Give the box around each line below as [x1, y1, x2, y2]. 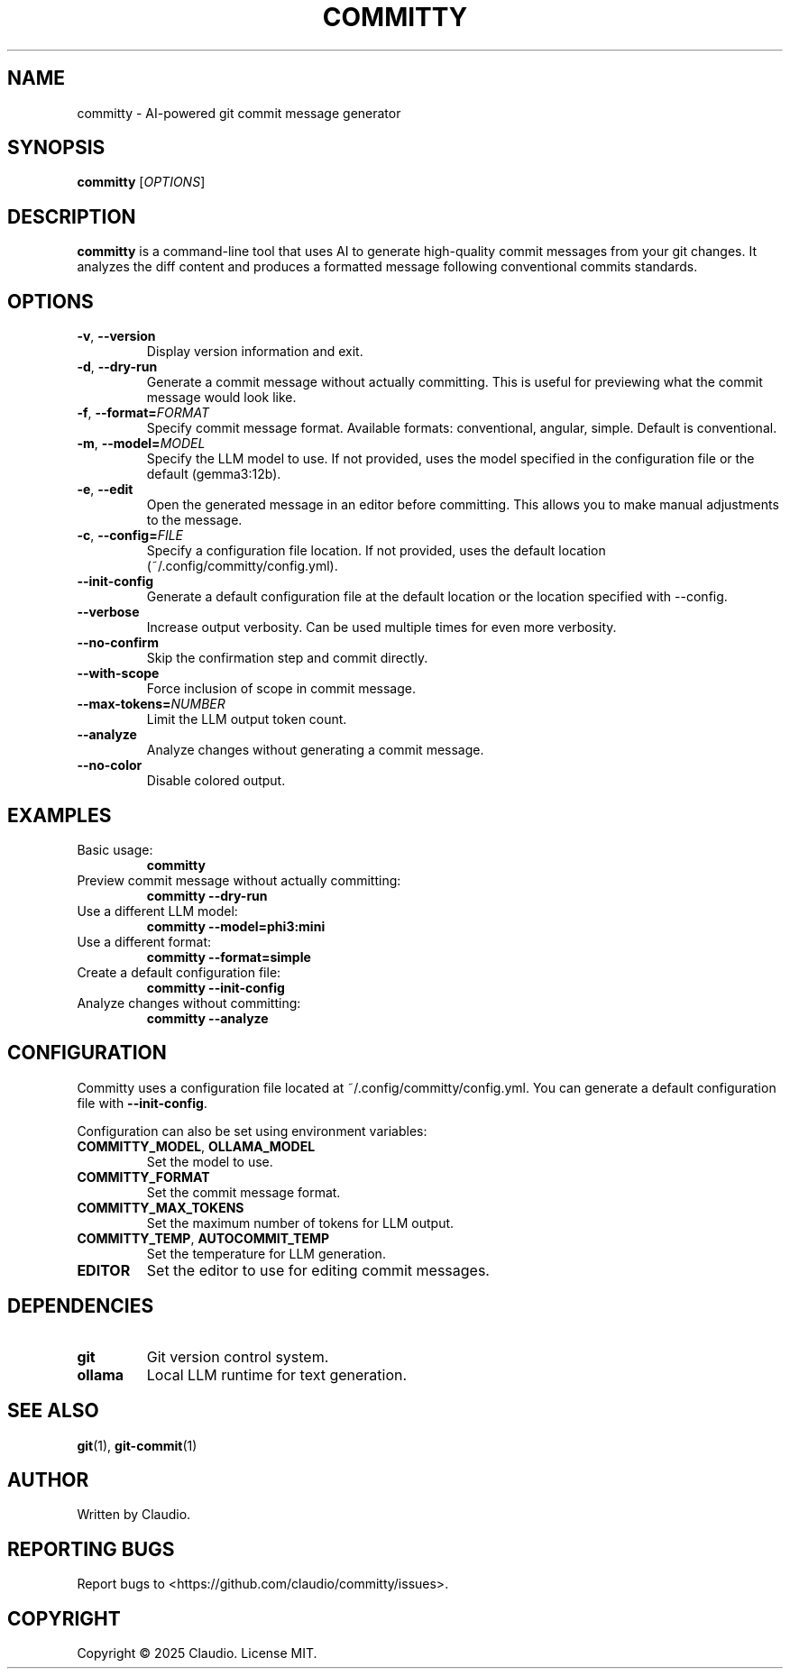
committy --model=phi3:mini [146, 918, 326, 934]
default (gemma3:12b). [146, 466, 281, 482]
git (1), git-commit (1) [77, 1437, 197, 1453]
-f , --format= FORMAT [77, 405, 209, 421]
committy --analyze [146, 1010, 269, 1026]
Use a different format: [77, 933, 212, 949]
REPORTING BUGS [7, 1537, 175, 1561]
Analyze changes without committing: [77, 994, 301, 1011]
